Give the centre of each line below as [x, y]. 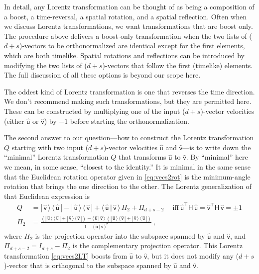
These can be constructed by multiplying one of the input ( [95, 111]
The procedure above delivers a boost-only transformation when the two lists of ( [128, 36]
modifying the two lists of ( [46, 65]
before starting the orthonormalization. [129, 121]
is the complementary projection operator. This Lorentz [157, 245]
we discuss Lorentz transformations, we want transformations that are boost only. [129, 26]
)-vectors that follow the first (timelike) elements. [178, 65]
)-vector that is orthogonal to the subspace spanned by [88, 265]
